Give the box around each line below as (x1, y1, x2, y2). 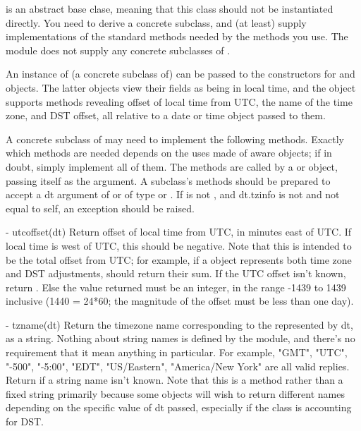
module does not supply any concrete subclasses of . (6, 42, 231, 57)
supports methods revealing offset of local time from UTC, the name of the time (6, 94, 353, 109)
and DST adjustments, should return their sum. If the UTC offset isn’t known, (6, 266, 346, 281)
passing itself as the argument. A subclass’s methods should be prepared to (6, 173, 331, 188)
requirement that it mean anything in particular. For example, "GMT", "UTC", (6, 345, 348, 360)
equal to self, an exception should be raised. (6, 200, 195, 215)
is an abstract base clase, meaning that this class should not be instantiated (6, 1, 334, 16)
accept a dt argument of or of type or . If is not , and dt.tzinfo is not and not (6, 187, 340, 202)
